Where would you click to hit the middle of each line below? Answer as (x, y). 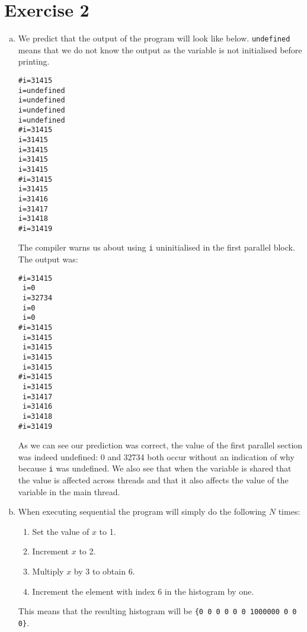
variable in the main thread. (69, 491)
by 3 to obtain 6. (104, 571)
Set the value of (61, 531)
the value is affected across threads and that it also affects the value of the (153, 480)
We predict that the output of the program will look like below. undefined (154, 38)
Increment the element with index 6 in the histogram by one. (143, 591)
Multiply (48, 571)
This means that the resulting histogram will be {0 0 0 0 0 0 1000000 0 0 (157, 611)
